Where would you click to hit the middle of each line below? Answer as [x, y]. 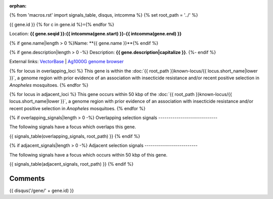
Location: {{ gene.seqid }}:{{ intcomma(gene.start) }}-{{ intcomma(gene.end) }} [96, 34]
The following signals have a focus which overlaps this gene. [73, 127]
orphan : [18, 6]
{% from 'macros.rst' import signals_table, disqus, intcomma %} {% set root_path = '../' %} [104, 15]
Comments [27, 179]
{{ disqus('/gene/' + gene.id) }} [42, 190]
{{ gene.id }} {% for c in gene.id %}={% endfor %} [62, 24]
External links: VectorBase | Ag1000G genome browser [66, 62]
